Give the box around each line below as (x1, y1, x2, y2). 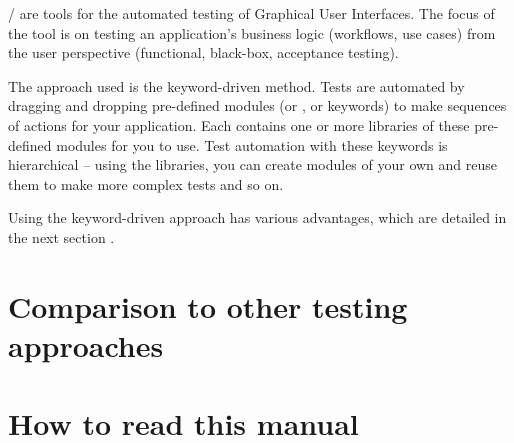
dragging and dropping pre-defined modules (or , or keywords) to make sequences (8, 95, 507, 116)
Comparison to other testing (8, 285, 408, 326)
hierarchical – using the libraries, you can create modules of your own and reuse (8, 154, 498, 175)
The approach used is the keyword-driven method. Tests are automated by (8, 75, 465, 96)
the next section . (8, 226, 115, 247)
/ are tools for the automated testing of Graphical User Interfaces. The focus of (8, 3, 495, 23)
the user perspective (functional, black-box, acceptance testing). (8, 42, 399, 63)
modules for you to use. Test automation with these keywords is (56, 134, 448, 155)
